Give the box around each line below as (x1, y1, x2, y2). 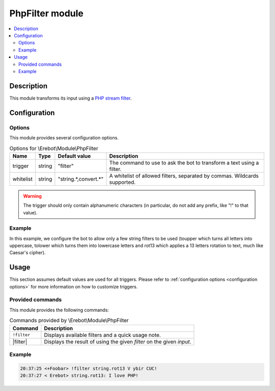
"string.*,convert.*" (58, 175, 104, 182)
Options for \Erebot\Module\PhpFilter (9, 144, 99, 152)
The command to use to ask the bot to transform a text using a (109, 159, 259, 166)
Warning (23, 193, 42, 199)
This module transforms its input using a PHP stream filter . (9, 95, 132, 101)
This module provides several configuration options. (9, 134, 119, 140)
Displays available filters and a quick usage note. (44, 331, 161, 338)
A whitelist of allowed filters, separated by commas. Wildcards (109, 172, 259, 179)
